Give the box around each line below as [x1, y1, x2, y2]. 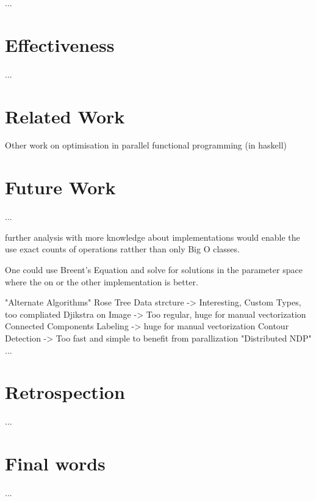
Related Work [5, 103, 125, 128]
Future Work [5, 175, 116, 200]
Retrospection [5, 379, 125, 404]
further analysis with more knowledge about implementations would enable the [5, 230, 300, 243]
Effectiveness [5, 32, 115, 57]
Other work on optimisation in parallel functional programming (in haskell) [5, 139, 287, 152]
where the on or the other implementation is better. [5, 275, 198, 288]
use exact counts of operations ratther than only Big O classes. [5, 243, 240, 255]
